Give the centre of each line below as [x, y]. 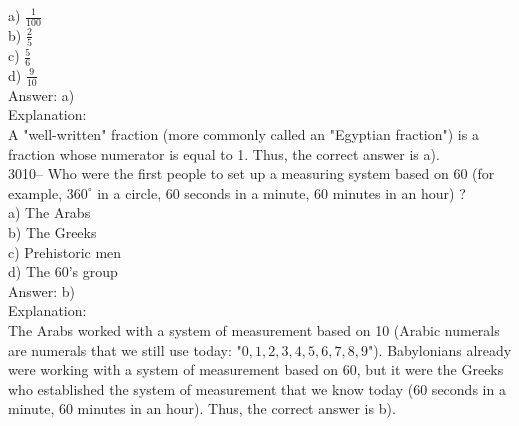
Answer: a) [41, 94]
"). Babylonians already [439, 349]
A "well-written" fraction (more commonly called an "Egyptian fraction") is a [243, 133]
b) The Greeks [52, 231]
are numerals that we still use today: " [125, 349]
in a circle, [129, 192]
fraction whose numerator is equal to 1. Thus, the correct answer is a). [224, 153]
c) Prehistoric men [65, 251]
